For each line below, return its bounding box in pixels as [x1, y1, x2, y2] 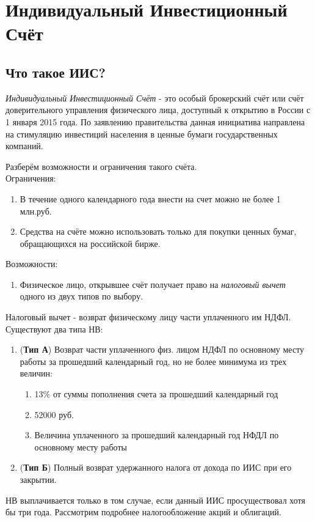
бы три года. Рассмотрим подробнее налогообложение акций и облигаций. [5, 505, 281, 518]
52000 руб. [34, 408, 74, 421]
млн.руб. [20, 204, 52, 217]
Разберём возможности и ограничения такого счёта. [5, 160, 197, 172]
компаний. [5, 139, 43, 152]
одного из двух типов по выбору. [20, 290, 143, 303]
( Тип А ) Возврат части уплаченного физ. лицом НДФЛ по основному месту [20, 343, 305, 356]
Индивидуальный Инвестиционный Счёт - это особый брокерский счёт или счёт [5, 91, 304, 104]
